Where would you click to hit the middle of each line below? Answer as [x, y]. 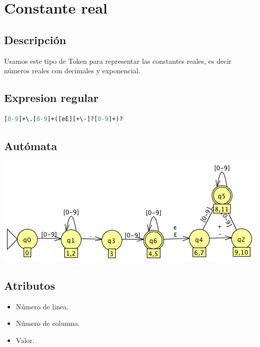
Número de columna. [48, 323]
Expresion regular [51, 98]
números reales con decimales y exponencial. [72, 71]
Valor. [25, 340]
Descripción [35, 39]
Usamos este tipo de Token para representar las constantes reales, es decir [118, 61]
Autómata [31, 145]
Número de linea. [42, 306]
